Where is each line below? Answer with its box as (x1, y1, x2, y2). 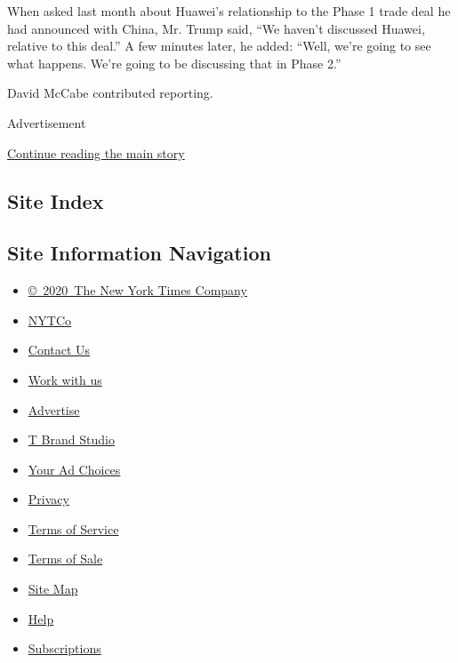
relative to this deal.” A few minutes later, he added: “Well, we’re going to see (7, 36, 431, 55)
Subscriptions (28, 639, 101, 658)
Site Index (7, 187, 104, 214)
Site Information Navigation (7, 239, 271, 267)
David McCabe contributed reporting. (7, 84, 213, 102)
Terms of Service (28, 519, 119, 538)
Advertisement (7, 113, 86, 132)
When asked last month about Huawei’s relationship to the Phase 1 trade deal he (7, 2, 451, 20)
